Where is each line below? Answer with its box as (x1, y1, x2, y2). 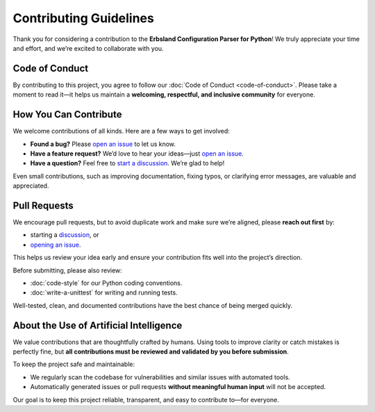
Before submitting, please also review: (12, 266, 123, 274)
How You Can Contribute (12, 108, 122, 121)
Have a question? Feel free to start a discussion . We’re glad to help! (30, 159, 225, 167)
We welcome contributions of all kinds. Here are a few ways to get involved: (12, 127, 231, 135)
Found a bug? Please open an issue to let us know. (30, 140, 176, 148)
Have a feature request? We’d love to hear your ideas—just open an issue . (30, 149, 244, 158)
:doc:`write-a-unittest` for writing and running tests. (30, 288, 178, 297)
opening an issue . (30, 240, 81, 249)
